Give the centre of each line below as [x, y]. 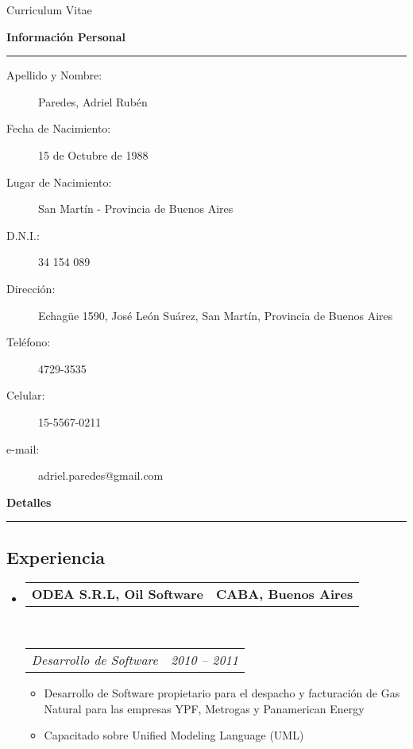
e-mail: [23, 448]
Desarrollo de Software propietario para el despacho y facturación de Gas [222, 693]
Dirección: [31, 288]
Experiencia [56, 556]
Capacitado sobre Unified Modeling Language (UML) [174, 735]
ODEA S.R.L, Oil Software [117, 594]
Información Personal [66, 36]
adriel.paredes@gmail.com [101, 475]
